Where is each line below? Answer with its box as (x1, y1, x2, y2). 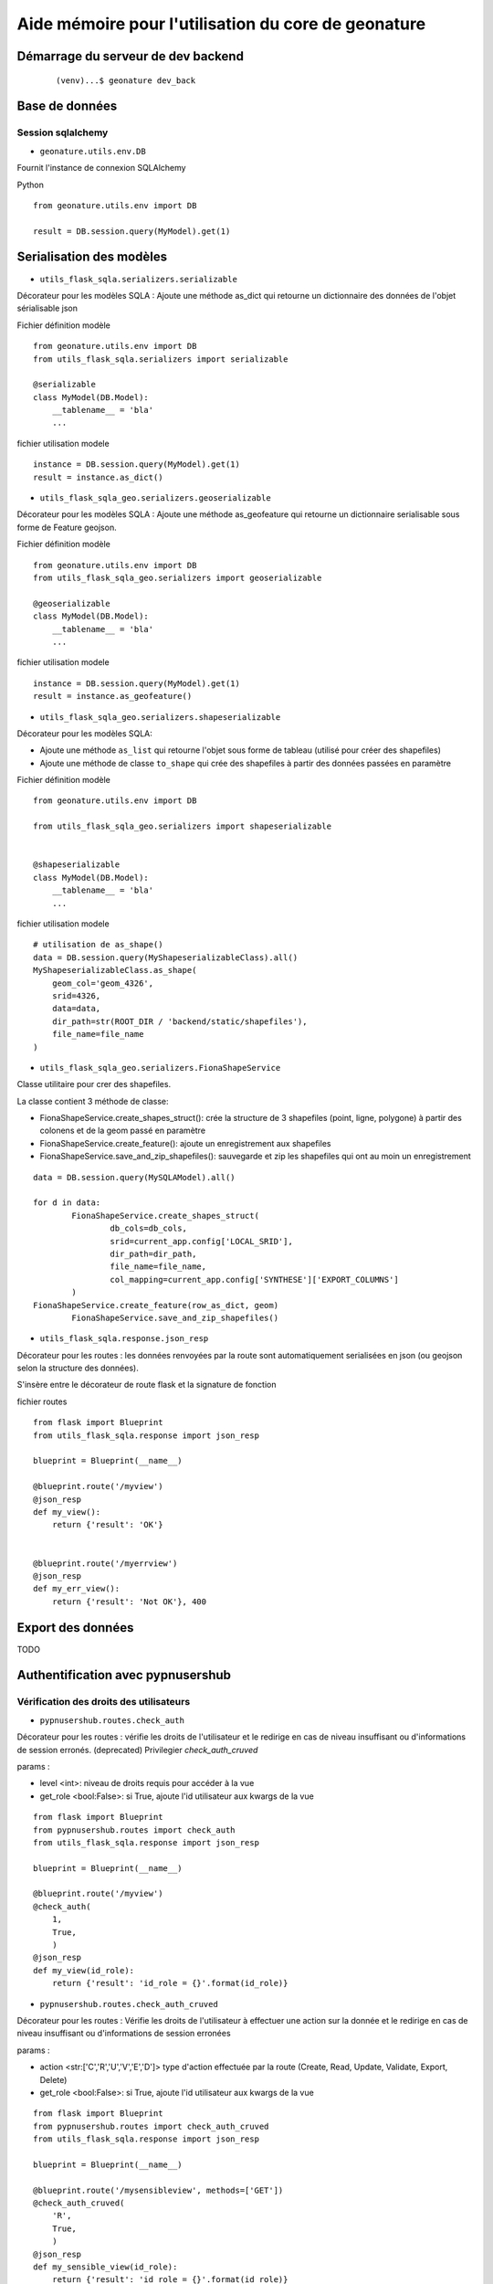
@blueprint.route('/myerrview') (33, 1558, 178, 1569)
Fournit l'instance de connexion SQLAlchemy (16, 163, 186, 174)
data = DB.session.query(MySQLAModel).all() (33, 1172, 236, 1182)
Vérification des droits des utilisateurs (16, 1696, 191, 1708)
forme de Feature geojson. (16, 522, 118, 533)
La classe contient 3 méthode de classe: (16, 1095, 169, 1106)
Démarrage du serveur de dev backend (16, 48, 244, 64)
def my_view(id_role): (33, 1965, 135, 1975)
